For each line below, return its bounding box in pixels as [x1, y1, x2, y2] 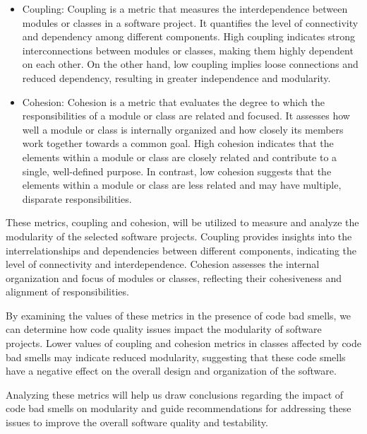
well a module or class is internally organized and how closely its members [22, 122, 344, 136]
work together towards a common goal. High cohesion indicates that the [22, 136, 334, 151]
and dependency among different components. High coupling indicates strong [22, 29, 356, 44]
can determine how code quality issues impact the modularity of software [6, 322, 322, 336]
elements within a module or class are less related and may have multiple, [22, 177, 342, 192]
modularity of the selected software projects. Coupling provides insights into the [6, 228, 352, 243]
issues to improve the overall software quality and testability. [6, 415, 268, 430]
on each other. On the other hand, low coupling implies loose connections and [22, 57, 359, 71]
